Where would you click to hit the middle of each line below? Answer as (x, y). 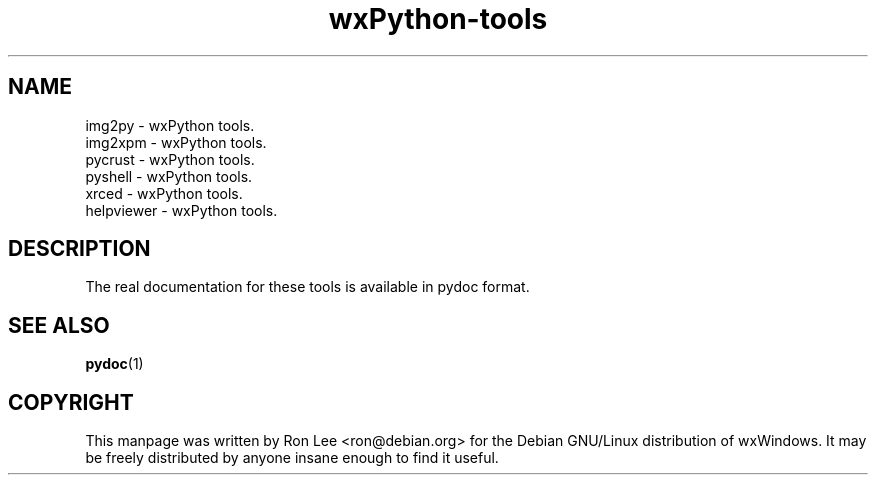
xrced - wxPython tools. (164, 193)
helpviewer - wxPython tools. (181, 210)
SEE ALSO (59, 325)
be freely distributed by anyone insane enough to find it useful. (292, 458)
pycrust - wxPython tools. (170, 159)
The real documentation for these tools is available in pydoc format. (307, 287)
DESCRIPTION (79, 249)
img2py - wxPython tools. (170, 125)
